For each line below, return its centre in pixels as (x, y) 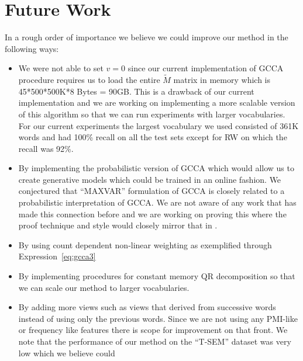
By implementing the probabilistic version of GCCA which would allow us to (156, 168)
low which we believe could (67, 353)
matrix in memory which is (222, 80)
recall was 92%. (46, 148)
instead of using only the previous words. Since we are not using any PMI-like (158, 318)
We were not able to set (61, 68)
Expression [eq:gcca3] (57, 256)
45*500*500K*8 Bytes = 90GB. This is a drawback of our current (136, 91)
